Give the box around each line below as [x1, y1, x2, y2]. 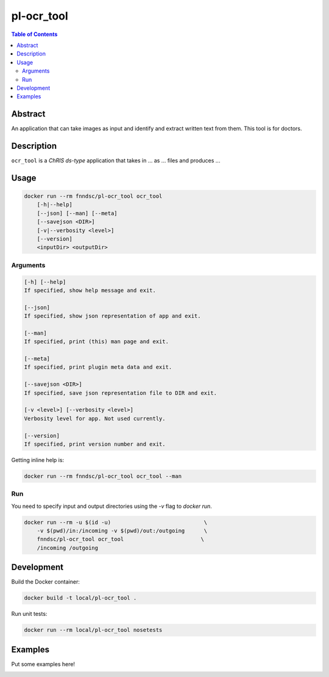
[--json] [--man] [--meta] [37, 209, 118, 217]
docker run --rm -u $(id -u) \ [24, 519, 208, 526]
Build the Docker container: [11, 578, 80, 585]
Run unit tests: [11, 610, 48, 618]
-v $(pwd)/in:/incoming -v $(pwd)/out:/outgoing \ [37, 527, 208, 534]
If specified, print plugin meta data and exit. [24, 364, 172, 371]
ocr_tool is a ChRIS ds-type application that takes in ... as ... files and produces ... [11, 157, 221, 164]
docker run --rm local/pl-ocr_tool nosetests [24, 626, 163, 634]
